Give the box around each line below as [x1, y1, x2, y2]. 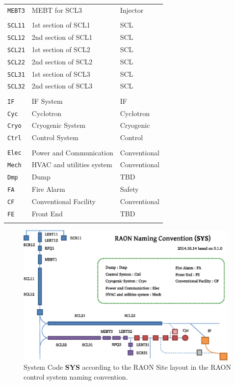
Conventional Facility [31, 196, 96, 207]
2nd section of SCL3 [31, 81, 93, 91]
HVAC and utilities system [31, 159, 112, 170]
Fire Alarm [31, 184, 65, 194]
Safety [120, 184, 139, 194]
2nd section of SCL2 [31, 56, 93, 66]
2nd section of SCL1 [31, 31, 93, 42]
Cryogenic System [31, 120, 86, 130]
